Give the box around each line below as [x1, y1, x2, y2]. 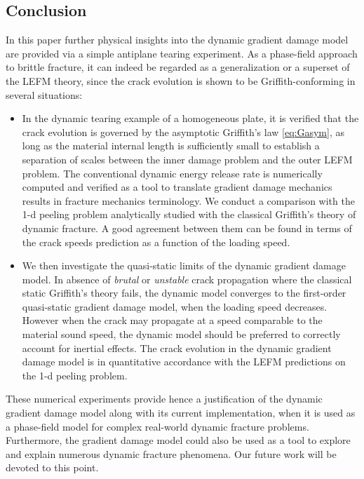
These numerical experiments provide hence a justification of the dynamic [6, 391, 323, 406]
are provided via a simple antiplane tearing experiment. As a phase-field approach [6, 46, 358, 60]
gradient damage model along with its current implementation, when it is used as [6, 405, 356, 420]
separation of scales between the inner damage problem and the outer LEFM [22, 151, 353, 166]
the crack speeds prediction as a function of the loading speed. [22, 234, 290, 249]
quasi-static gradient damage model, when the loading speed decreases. [22, 299, 328, 313]
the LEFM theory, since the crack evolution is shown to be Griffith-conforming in [6, 73, 356, 88]
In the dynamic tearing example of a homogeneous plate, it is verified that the [22, 111, 359, 126]
